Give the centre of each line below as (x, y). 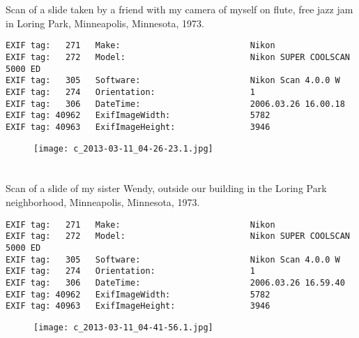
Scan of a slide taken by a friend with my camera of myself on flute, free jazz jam (179, 9)
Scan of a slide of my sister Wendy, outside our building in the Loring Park (166, 188)
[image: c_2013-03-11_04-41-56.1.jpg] (123, 327)
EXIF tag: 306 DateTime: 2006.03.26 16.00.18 (175, 104)
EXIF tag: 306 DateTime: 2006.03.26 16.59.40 (175, 282)
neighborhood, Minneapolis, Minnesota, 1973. (103, 202)
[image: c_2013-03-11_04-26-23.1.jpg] (123, 148)
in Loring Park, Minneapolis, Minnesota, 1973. (105, 23)
